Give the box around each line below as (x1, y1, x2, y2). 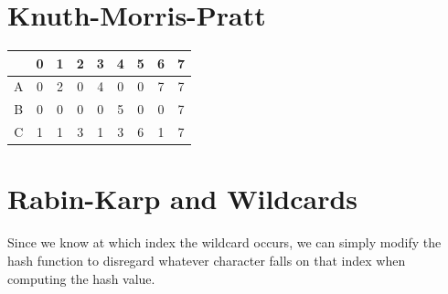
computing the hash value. (7, 268, 155, 288)
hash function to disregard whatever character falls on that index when (7, 250, 406, 269)
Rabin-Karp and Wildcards (7, 180, 358, 217)
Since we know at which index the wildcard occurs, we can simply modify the (7, 233, 442, 252)
